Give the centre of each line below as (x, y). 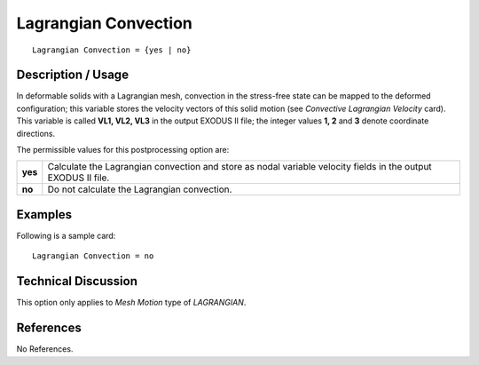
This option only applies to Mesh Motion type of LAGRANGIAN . (131, 303)
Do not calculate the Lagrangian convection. (140, 189)
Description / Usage (72, 75)
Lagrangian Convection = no (93, 256)
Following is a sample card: (66, 235)
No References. (45, 349)
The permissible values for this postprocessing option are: (123, 150)
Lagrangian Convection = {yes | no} (112, 50)
